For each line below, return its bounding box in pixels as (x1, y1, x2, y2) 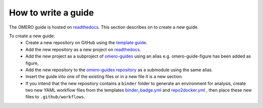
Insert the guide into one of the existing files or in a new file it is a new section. (25, 74, 183, 79)
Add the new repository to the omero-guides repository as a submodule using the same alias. (25, 67, 213, 73)
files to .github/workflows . (25, 94, 85, 100)
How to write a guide (9, 7, 94, 18)
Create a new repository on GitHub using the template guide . (25, 40, 148, 46)
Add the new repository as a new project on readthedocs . (25, 46, 141, 52)
